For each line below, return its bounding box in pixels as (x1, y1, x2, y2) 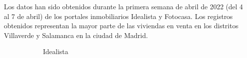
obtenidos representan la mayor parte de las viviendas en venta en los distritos (4, 20, 239, 31)
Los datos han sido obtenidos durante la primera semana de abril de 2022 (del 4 (4, 1, 243, 11)
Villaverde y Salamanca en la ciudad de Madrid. (4, 30, 148, 40)
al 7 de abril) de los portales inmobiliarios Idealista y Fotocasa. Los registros (4, 11, 233, 21)
